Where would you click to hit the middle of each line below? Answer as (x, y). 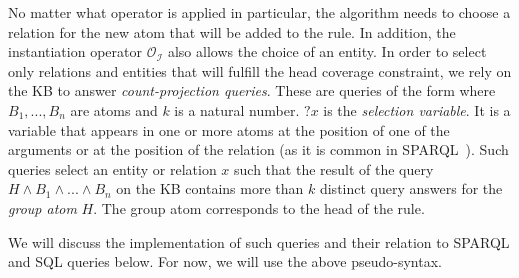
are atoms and (114, 109)
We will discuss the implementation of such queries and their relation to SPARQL (259, 241)
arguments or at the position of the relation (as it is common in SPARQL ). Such (258, 149)
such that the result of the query (334, 168)
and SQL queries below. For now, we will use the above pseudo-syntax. (225, 261)
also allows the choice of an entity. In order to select (327, 51)
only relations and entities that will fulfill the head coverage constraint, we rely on (260, 70)
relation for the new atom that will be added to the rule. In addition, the (232, 31)
